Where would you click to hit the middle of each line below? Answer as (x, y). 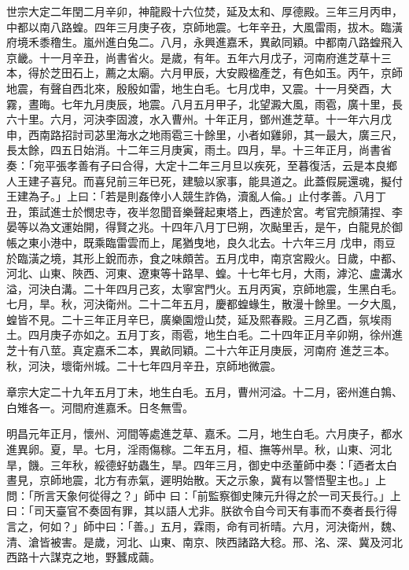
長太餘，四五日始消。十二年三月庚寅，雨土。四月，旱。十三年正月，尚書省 (199, 150)
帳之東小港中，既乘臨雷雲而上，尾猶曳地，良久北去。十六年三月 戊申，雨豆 (201, 242)
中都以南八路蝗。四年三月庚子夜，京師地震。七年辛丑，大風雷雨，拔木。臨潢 (204, 26)
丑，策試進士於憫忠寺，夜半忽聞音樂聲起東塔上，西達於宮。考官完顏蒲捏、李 (204, 211)
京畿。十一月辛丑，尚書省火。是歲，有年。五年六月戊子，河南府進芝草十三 (199, 57)
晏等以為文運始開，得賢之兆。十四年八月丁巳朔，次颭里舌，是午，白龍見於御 (204, 227)
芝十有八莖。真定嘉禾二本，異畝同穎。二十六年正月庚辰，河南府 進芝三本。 (201, 350)
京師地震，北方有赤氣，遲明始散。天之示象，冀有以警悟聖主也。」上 (212, 480)
